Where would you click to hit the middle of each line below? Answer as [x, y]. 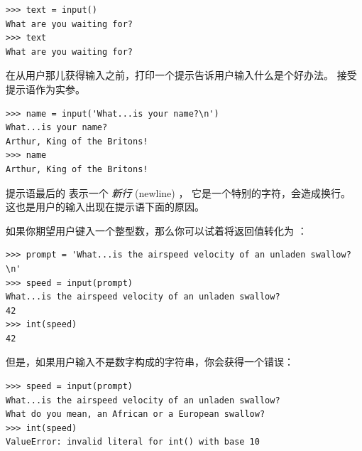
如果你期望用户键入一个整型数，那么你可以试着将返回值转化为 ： [157, 230]
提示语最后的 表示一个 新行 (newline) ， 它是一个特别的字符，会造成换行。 [179, 192]
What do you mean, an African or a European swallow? [136, 414]
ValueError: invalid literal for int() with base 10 [133, 442]
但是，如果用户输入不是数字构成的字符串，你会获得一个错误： [150, 362]
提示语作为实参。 [45, 89]
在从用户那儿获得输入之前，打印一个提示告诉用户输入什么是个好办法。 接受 [181, 75]
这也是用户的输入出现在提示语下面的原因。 [105, 207]
